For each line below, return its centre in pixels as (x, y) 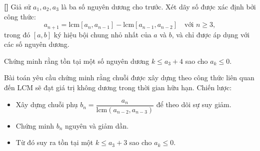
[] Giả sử (17, 6)
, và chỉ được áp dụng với (210, 34)
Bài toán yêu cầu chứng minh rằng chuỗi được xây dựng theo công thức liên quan (129, 77)
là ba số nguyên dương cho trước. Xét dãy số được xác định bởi (158, 6)
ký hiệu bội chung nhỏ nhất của (102, 34)
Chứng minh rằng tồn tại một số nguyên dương (77, 61)
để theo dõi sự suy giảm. (194, 104)
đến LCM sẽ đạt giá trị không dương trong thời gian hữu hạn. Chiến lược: (118, 87)
